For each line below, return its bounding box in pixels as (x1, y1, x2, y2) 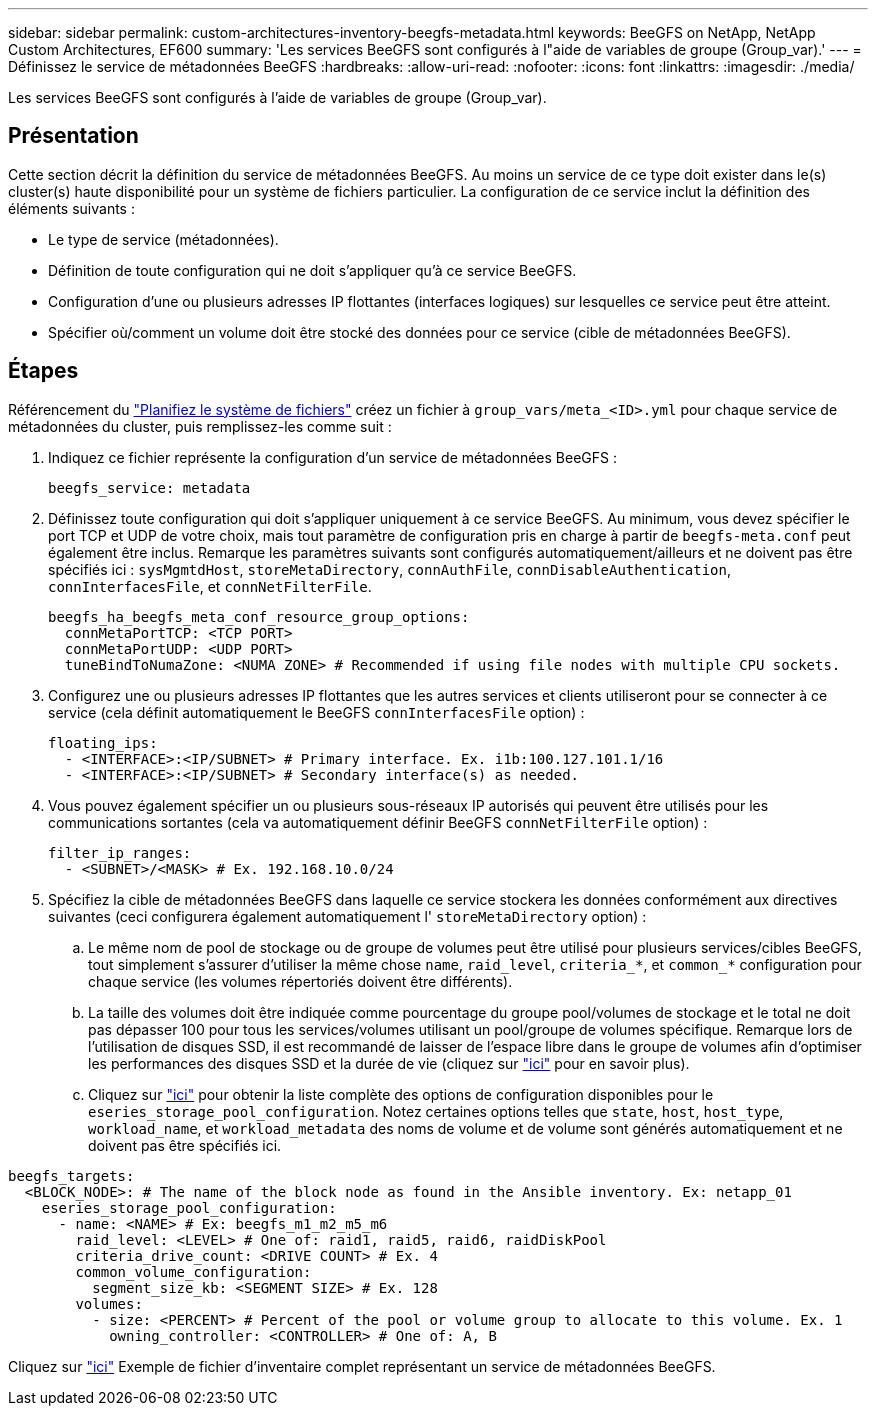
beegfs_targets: (8, 1167, 135, 1184)
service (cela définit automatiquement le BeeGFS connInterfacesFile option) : (48, 703, 585, 721)
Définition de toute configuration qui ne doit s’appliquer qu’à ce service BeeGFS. (48, 261, 577, 279)
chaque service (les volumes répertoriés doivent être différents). (88, 972, 513, 990)
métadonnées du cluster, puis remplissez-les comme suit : (8, 417, 392, 435)
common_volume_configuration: (75, 1263, 312, 1280)
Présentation (8, 123, 139, 149)
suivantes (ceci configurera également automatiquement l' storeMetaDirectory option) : (48, 907, 647, 925)
